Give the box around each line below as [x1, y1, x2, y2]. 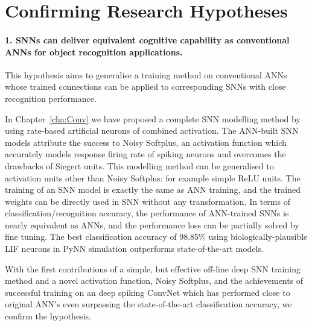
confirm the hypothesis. [5, 310, 91, 322]
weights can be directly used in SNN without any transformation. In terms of [5, 195, 290, 207]
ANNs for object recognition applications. [5, 45, 183, 58]
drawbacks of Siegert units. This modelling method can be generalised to [5, 159, 274, 172]
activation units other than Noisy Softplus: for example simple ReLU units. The [5, 171, 301, 184]
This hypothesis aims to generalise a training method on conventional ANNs [5, 68, 287, 81]
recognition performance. [5, 92, 97, 104]
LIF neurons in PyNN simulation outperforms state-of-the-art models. [5, 242, 264, 255]
